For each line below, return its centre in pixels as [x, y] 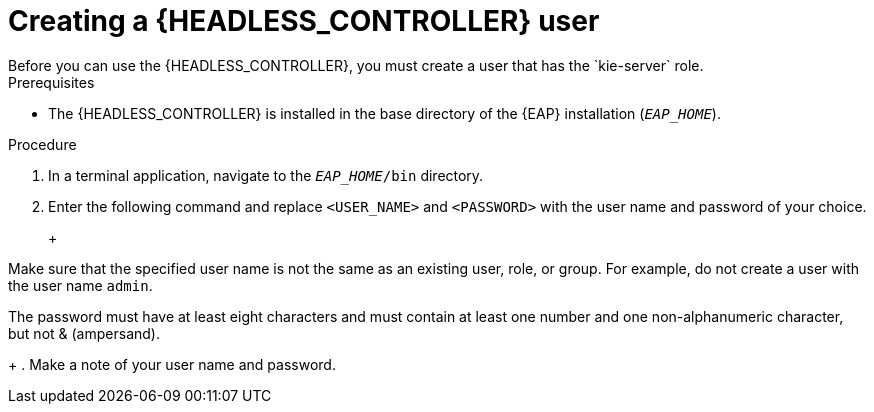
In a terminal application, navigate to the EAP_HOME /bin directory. [266, 175]
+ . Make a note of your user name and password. [172, 364]
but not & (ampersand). [84, 333]
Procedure [42, 144]
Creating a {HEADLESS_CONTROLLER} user [304, 21]
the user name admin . [80, 285]
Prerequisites [51, 82]
